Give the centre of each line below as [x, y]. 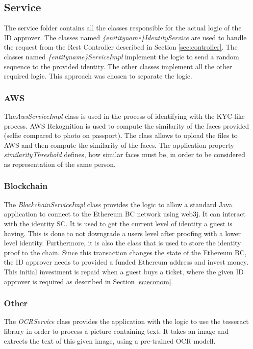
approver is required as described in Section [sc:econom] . [89, 281]
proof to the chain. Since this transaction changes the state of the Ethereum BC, [125, 252]
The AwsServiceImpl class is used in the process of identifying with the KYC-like [125, 116]
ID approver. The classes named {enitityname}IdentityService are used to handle [125, 37]
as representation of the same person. [60, 164]
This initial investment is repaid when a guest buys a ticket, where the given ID [124, 271]
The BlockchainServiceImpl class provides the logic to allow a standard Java [118, 204]
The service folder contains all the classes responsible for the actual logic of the [123, 28]
